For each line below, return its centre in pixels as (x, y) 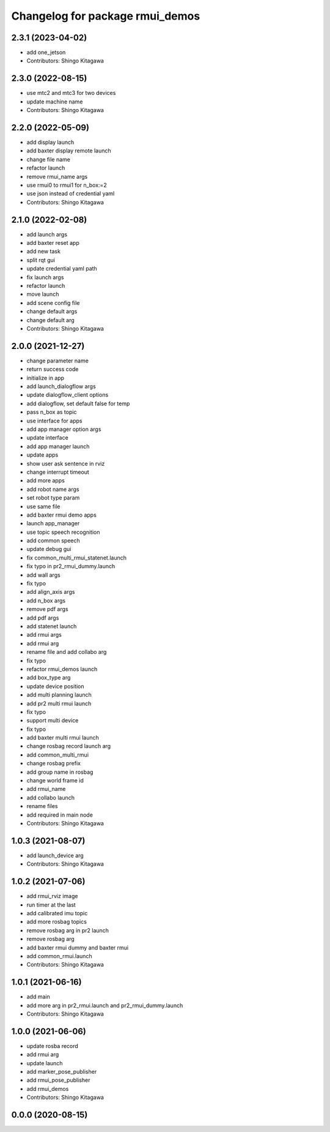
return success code (53, 369)
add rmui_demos (48, 1089)
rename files (42, 806)
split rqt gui (41, 260)
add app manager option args (64, 429)
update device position (56, 686)
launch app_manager (53, 523)
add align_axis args (51, 592)
